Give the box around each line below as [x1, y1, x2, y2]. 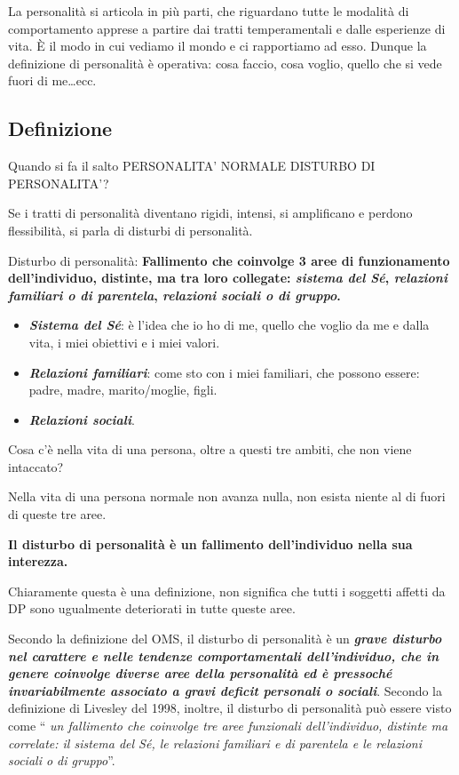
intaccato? [8, 457, 64, 475]
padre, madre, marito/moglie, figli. [28, 380, 218, 399]
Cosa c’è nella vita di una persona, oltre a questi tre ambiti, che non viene [8, 440, 412, 459]
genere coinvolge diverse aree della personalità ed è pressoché [8, 664, 392, 683]
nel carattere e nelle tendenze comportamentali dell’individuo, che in [8, 646, 439, 665]
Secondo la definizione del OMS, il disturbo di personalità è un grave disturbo [8, 629, 442, 648]
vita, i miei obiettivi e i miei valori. [28, 332, 220, 351]
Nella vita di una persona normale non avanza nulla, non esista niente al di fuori [8, 487, 446, 506]
